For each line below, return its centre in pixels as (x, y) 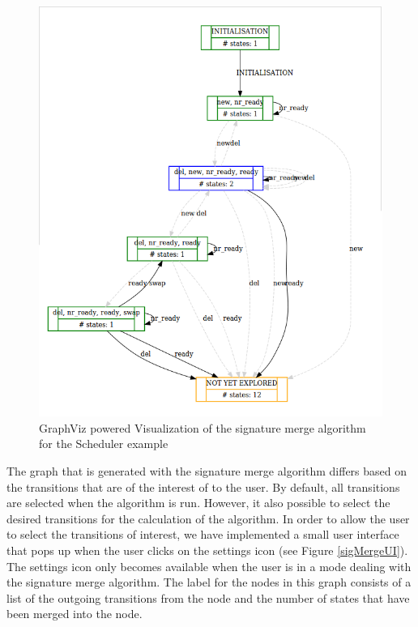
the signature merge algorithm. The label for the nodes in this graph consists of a (209, 582)
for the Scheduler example (104, 444)
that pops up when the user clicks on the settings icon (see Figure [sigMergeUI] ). (207, 550)
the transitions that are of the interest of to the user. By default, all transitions (203, 486)
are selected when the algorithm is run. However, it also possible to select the (198, 503)
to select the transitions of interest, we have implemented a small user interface (203, 534)
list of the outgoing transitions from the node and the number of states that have (208, 597)
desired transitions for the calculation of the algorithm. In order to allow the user (208, 518)
